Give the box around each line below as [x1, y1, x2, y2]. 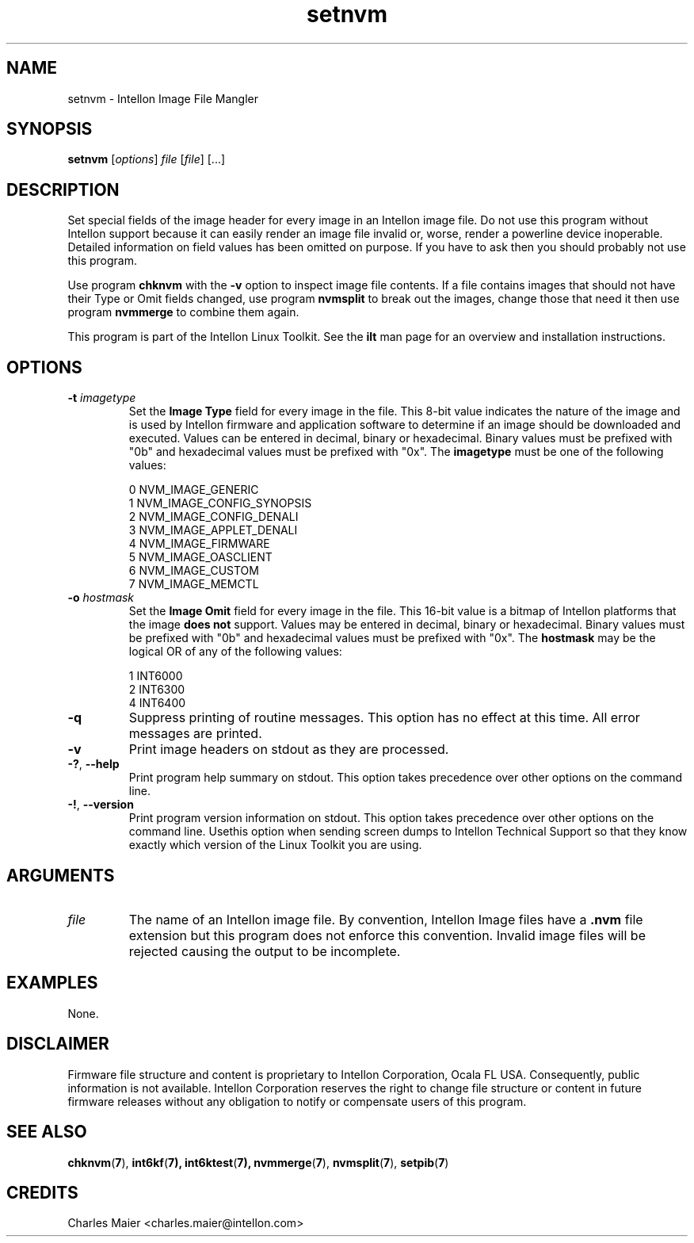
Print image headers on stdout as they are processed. [128, 741, 449, 758]
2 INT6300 [128, 683, 185, 697]
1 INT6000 [128, 669, 183, 683]
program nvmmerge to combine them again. [67, 305, 299, 319]
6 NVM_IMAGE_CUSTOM [128, 564, 259, 578]
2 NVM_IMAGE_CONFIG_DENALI [128, 510, 299, 524]
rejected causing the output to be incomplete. [128, 943, 401, 959]
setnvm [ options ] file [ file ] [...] [67, 152, 226, 166]
